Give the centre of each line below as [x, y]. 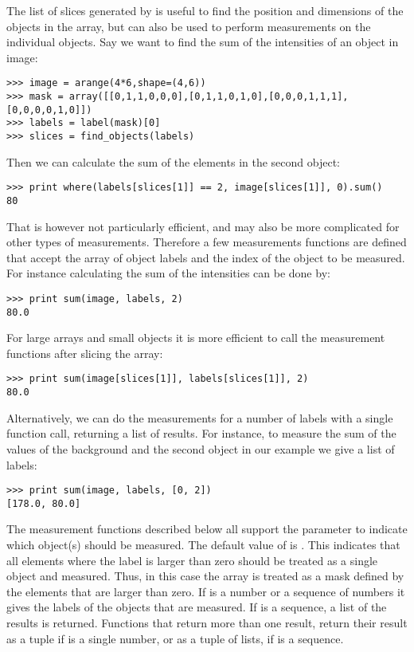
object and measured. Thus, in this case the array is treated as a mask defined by [205, 576]
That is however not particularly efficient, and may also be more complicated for [203, 226]
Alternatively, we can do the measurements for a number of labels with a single [200, 417]
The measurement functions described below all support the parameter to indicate [207, 529]
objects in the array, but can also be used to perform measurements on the [189, 26]
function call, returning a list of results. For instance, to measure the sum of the [201, 433]
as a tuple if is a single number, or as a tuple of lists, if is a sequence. [175, 638]
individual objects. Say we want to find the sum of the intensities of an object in [203, 42]
